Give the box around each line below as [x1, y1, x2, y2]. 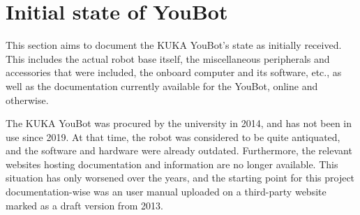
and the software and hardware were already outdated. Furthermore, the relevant [6, 143, 352, 158]
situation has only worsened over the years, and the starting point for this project [6, 170, 355, 185]
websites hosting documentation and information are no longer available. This [6, 156, 338, 171]
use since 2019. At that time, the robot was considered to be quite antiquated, [6, 129, 340, 144]
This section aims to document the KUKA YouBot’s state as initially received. [6, 38, 342, 52]
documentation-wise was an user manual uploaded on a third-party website [6, 184, 327, 199]
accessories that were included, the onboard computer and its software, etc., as [6, 65, 342, 80]
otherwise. [6, 92, 49, 107]
